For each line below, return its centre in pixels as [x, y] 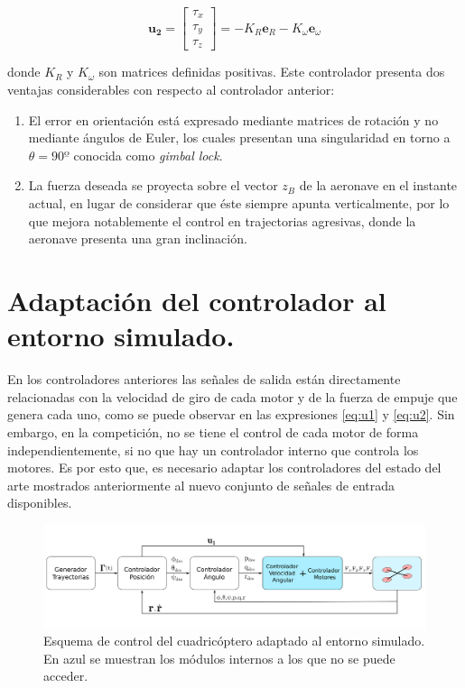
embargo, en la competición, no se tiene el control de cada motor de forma [213, 431]
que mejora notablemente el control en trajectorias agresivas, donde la [222, 220]
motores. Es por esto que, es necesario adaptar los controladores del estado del [224, 468]
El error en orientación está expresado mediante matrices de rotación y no [233, 119]
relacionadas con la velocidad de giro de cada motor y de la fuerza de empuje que [232, 396]
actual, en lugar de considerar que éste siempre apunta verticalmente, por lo [239, 203]
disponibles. [40, 503]
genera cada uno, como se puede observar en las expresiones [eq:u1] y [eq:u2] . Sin [231, 414]
